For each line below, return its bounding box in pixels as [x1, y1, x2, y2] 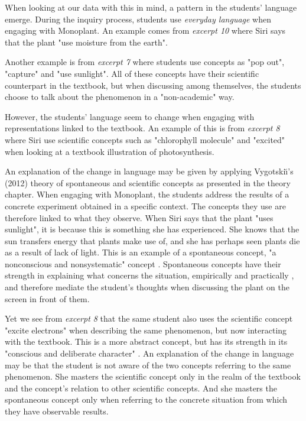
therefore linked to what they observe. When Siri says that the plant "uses [5, 211, 274, 224]
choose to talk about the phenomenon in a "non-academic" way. [5, 90, 235, 103]
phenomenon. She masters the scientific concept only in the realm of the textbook [5, 370, 301, 383]
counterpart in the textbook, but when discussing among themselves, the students [5, 79, 301, 91]
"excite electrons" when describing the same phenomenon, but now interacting [5, 323, 287, 336]
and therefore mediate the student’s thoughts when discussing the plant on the [5, 281, 289, 293]
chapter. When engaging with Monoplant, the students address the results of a [5, 188, 289, 200]
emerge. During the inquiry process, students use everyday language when [5, 12, 272, 25]
